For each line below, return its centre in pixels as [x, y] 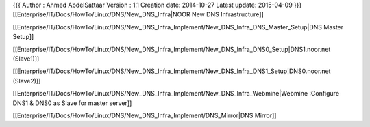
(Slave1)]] [26, 59]
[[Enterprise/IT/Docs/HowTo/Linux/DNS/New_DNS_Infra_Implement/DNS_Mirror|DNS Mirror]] [145, 115]
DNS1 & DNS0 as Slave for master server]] [72, 103]
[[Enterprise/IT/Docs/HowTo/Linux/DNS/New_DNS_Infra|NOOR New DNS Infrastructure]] [138, 14]
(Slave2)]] [27, 81]
